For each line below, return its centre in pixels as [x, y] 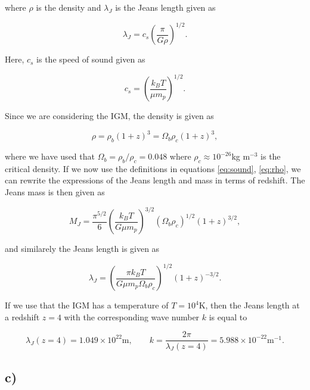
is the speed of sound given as [91, 59]
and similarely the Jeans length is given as [82, 249]
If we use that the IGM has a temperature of [87, 305]
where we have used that [50, 156]
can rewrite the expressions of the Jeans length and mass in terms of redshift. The [155, 180]
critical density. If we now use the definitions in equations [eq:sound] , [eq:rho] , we [153, 168]
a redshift [22, 316]
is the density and [69, 7]
